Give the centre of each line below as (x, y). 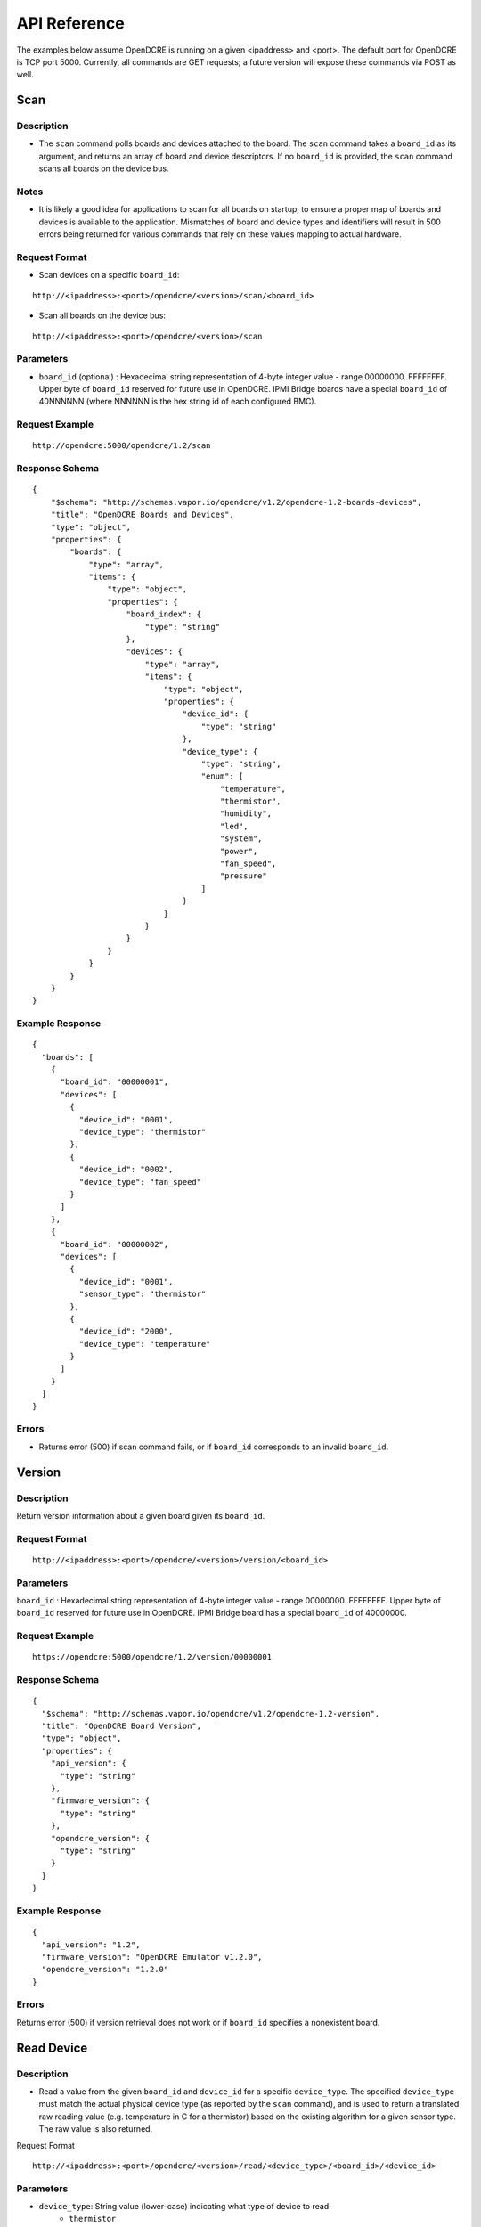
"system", (241, 839)
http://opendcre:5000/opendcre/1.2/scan (122, 446)
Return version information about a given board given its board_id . (141, 1515)
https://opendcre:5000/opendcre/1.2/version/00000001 (152, 1657)
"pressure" (243, 876)
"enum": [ (222, 776)
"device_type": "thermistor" (143, 1132)
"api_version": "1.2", (91, 1945)
